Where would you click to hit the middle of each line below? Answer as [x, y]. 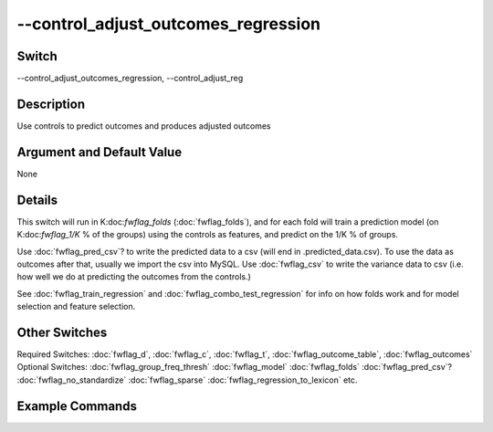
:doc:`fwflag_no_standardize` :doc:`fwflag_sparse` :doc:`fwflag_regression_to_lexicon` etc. [187, 380]
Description [51, 104]
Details [37, 200]
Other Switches [62, 332]
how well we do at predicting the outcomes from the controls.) [134, 277]
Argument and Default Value [100, 152]
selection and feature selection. [76, 307]
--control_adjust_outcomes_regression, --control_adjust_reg [130, 79]
